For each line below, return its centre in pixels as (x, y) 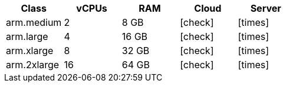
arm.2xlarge (33, 65)
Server (266, 8)
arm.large (27, 36)
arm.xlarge (30, 51)
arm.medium (34, 22)
